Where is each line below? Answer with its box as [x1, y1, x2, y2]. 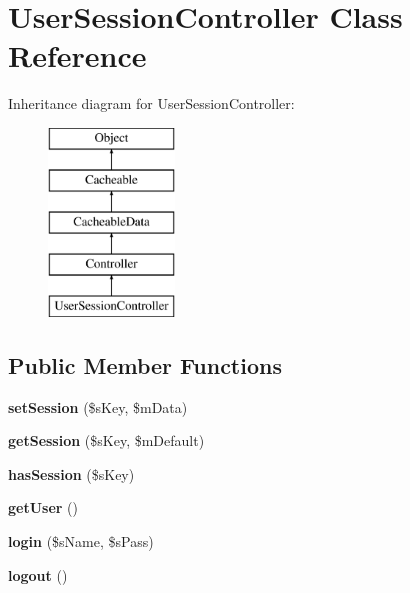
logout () [8, 564, 68, 585]
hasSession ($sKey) [8, 463, 135, 484]
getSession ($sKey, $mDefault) [8, 430, 205, 451]
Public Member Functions [8, 349, 282, 380]
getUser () [8, 497, 79, 518]
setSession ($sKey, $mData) [8, 396, 188, 417]
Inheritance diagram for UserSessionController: [8, 93, 295, 114]
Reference [8, 35, 147, 76]
